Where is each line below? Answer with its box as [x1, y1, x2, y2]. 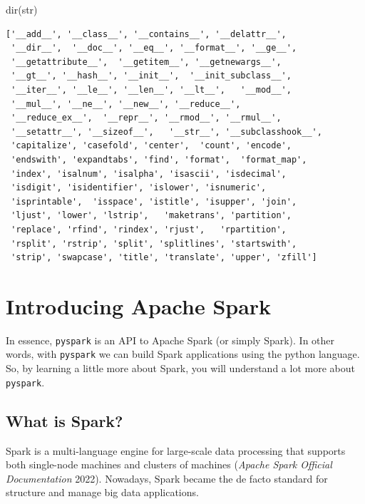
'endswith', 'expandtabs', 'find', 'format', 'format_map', [11, 154, 307, 165]
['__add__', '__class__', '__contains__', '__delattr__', [6, 29, 287, 39]
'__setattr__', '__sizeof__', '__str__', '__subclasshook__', [11, 126, 322, 137]
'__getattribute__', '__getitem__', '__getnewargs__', [11, 56, 282, 67]
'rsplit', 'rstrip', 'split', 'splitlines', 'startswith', [11, 238, 297, 249]
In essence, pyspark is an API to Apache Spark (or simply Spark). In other [6, 332, 335, 347]
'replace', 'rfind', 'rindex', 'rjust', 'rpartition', [11, 224, 287, 235]
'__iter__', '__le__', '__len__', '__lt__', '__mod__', [11, 84, 292, 95]
